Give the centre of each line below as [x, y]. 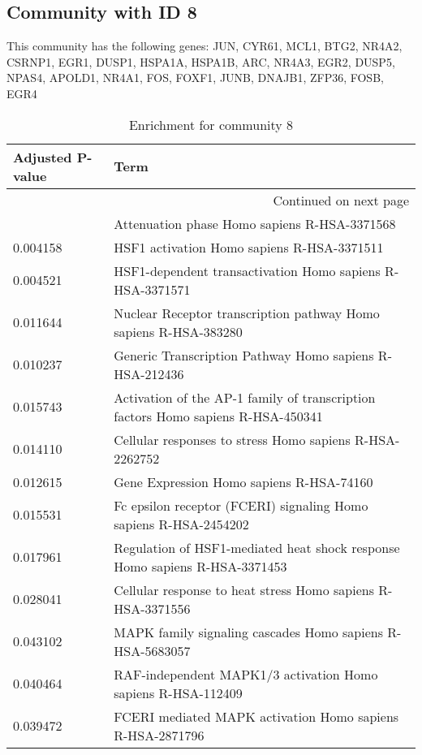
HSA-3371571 [152, 289]
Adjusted [43, 157]
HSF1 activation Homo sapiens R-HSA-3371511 [249, 247]
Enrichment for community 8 [211, 124]
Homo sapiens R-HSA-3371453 [200, 566]
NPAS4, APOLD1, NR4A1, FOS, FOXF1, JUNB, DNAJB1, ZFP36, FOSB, [195, 78]
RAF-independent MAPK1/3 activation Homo [246, 674]
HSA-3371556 [152, 608]
